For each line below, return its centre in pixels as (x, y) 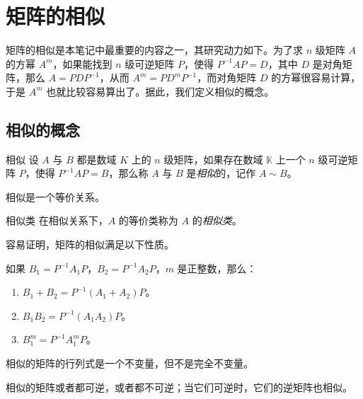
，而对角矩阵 (227, 77)
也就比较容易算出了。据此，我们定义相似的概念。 (160, 91)
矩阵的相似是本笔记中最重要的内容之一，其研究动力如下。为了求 (154, 50)
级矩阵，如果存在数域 (213, 159)
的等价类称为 (148, 220)
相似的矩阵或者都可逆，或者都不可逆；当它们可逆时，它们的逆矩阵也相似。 (179, 387)
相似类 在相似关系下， (57, 220)
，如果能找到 (82, 63)
